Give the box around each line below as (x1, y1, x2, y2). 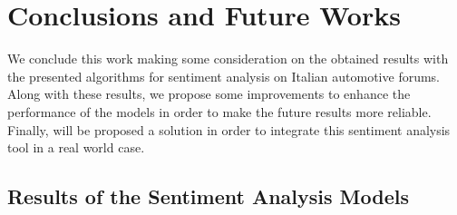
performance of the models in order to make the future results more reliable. (7, 102, 432, 121)
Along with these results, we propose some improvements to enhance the (7, 84, 411, 103)
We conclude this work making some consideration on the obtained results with (7, 49, 449, 68)
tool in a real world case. (7, 138, 145, 157)
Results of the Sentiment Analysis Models (7, 182, 409, 210)
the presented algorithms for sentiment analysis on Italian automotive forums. (7, 66, 441, 85)
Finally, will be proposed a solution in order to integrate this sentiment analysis (7, 120, 451, 139)
